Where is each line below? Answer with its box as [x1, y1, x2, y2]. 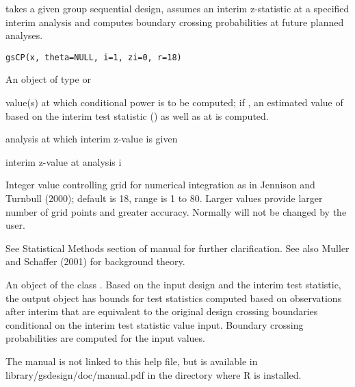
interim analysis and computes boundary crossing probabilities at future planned [5, 14, 344, 29]
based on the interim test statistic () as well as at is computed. [5, 108, 269, 123]
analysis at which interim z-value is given [5, 132, 178, 146]
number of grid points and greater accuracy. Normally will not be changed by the [5, 204, 347, 219]
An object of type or [5, 72, 91, 86]
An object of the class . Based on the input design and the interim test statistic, [5, 277, 341, 291]
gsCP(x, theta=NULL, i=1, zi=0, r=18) [5, 52, 182, 62]
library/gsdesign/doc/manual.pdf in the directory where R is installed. [5, 367, 302, 382]
